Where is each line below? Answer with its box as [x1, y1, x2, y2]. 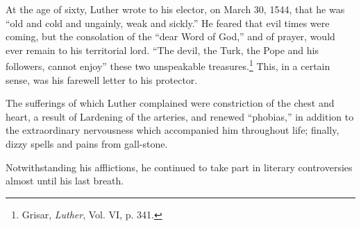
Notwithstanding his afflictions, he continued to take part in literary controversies [6, 159, 353, 174]
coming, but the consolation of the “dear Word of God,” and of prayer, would [6, 29, 335, 44]
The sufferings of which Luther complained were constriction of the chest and [6, 96, 335, 110]
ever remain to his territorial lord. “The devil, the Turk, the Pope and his [6, 42, 319, 57]
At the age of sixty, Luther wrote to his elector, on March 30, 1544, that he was [6, 2, 345, 16]
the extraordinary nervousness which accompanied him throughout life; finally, [6, 123, 339, 137]
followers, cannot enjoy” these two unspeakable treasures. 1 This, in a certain [6, 57, 330, 73]
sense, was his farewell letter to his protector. [6, 72, 198, 87]
